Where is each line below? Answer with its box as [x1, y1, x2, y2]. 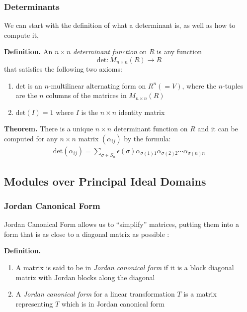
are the [15, 90, 37, 101]
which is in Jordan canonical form [61, 298, 165, 309]
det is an [15, 80, 42, 91]
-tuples [223, 80, 244, 91]
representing [15, 298, 53, 309]
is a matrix [183, 289, 217, 299]
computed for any [4, 133, 58, 143]
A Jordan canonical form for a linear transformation [15, 289, 175, 299]
